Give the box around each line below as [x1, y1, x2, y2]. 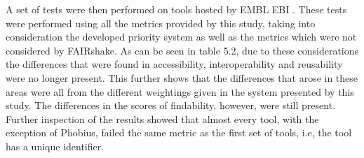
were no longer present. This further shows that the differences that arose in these [6, 70, 358, 85]
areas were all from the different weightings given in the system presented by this [6, 84, 354, 99]
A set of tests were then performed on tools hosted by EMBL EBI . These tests [6, 2, 347, 16]
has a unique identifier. [6, 138, 105, 153]
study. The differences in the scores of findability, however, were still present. [6, 98, 336, 113]
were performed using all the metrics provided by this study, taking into [6, 15, 316, 30]
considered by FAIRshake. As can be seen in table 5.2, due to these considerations [6, 43, 359, 57]
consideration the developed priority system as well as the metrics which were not [6, 29, 357, 44]
